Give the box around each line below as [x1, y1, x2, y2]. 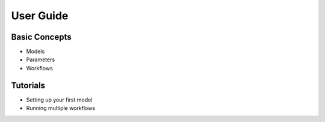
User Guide [11, 9, 69, 22]
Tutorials [11, 80, 45, 90]
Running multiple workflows [26, 105, 96, 112]
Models [26, 48, 45, 55]
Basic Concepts [11, 32, 72, 42]
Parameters [26, 56, 55, 63]
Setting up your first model [26, 96, 93, 103]
